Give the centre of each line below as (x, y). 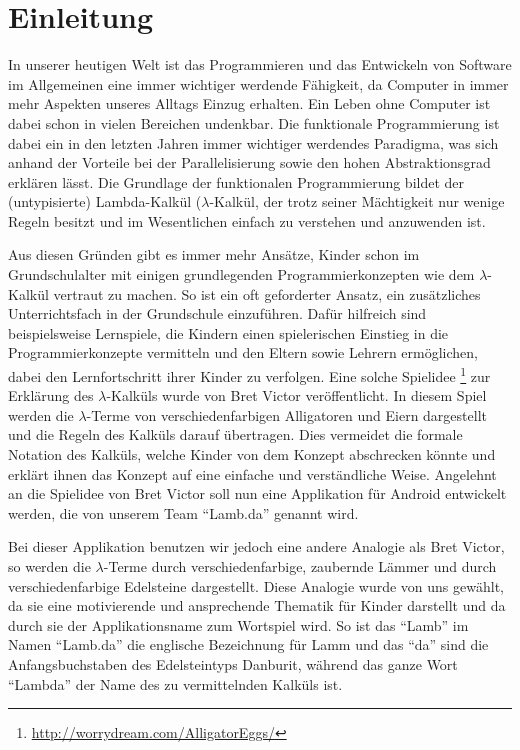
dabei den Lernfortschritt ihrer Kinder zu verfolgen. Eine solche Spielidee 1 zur (249, 374)
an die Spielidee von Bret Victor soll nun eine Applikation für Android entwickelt (257, 493)
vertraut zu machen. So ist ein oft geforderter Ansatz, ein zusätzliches (267, 293)
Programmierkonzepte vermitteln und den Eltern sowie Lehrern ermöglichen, (243, 352)
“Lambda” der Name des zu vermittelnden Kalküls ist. (175, 683)
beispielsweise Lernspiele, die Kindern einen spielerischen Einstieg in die (228, 332)
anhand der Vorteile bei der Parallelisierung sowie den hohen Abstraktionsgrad (249, 162)
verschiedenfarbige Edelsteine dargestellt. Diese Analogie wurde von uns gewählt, (256, 585)
